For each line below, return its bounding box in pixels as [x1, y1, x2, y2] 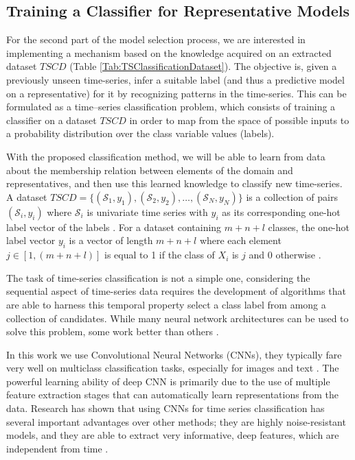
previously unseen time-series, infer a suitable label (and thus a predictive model [6, 72, 345, 86]
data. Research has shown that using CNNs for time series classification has [6, 401, 325, 415]
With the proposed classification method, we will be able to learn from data [6, 149, 325, 163]
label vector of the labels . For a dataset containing [6, 219, 222, 234]
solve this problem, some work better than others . [6, 324, 219, 339]
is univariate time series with [87, 204, 208, 219]
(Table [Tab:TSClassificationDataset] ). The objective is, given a [69, 59, 337, 73]
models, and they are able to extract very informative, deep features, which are [6, 428, 339, 442]
